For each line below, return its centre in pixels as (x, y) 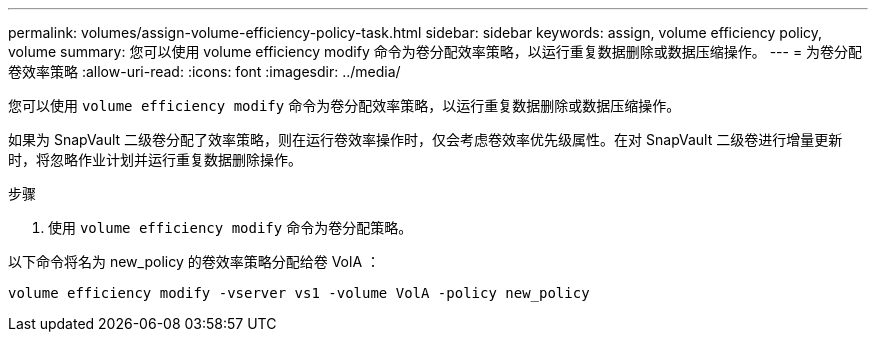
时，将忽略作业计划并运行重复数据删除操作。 (155, 159)
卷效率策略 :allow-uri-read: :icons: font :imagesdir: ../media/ (204, 71)
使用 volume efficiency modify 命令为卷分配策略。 (230, 227)
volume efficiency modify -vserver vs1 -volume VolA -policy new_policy (299, 293)
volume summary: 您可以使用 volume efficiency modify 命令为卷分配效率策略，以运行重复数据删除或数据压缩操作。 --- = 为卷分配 (435, 51)
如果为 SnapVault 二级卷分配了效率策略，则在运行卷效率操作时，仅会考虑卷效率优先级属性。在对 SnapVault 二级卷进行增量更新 (425, 139)
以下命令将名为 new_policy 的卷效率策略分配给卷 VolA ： (194, 261)
